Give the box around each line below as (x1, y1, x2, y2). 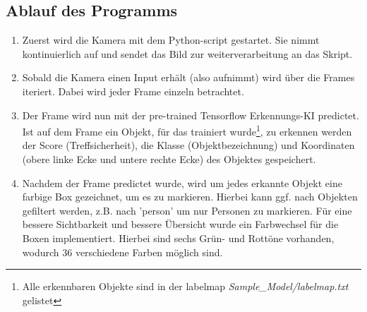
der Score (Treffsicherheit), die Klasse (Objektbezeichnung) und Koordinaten (22, 138, 355, 152)
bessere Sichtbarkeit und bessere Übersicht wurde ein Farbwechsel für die (22, 217, 339, 232)
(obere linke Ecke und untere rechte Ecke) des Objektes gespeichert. (22, 152, 316, 167)
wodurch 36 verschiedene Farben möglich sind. (22, 244, 223, 259)
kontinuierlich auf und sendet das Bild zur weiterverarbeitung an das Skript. (22, 46, 353, 61)
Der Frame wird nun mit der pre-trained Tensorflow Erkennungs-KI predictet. (22, 107, 359, 122)
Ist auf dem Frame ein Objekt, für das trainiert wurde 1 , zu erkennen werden (22, 122, 352, 138)
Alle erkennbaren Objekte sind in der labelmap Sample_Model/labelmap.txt (22, 279, 349, 294)
